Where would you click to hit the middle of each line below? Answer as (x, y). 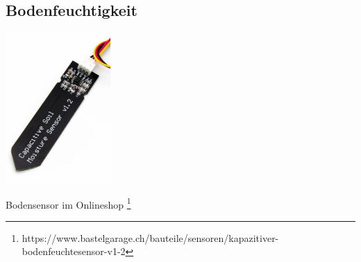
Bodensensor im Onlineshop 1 (68, 203)
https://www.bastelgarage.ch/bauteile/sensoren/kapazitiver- (150, 237)
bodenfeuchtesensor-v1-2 (74, 251)
